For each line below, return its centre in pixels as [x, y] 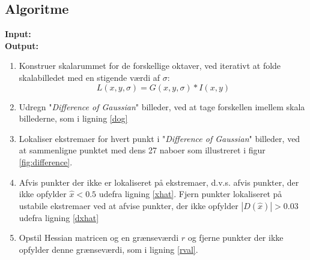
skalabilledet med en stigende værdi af [90, 77]
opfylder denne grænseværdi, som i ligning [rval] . [108, 249]
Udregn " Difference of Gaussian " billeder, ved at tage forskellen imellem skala [162, 106]
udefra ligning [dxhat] [59, 217]
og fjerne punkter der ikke [236, 238]
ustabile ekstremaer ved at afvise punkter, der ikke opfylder [129, 205]
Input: [18, 34]
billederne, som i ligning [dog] [73, 118]
